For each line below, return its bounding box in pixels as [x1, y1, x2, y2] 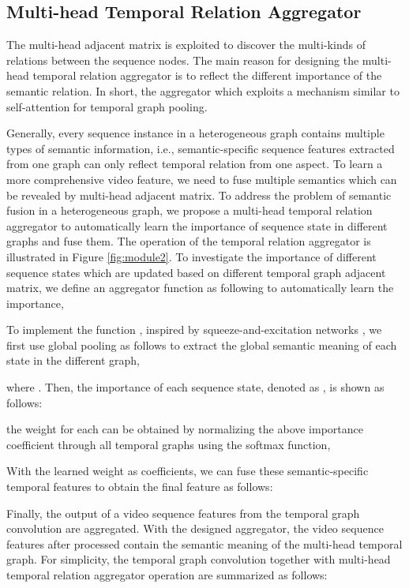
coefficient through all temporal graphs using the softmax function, [6, 436, 331, 452]
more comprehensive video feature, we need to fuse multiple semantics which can [6, 170, 397, 187]
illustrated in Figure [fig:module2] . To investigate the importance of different [6, 248, 377, 264]
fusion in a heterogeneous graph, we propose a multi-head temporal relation [6, 202, 373, 219]
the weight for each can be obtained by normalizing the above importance [6, 421, 364, 437]
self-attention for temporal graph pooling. [6, 98, 208, 114]
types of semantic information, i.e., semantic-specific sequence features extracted [6, 140, 395, 156]
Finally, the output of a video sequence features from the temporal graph [6, 504, 360, 521]
